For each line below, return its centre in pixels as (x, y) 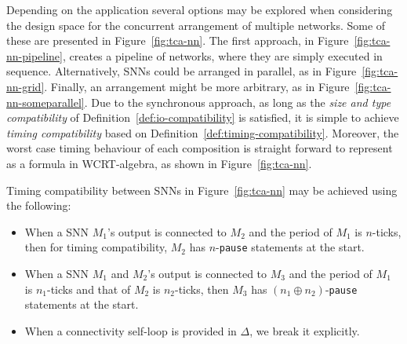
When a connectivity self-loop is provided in (131, 330)
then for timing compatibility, (96, 247)
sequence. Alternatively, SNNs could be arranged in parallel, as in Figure (182, 71)
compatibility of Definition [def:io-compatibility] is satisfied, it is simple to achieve (203, 117)
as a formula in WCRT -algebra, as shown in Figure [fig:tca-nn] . (159, 163)
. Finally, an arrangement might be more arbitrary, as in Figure (197, 86)
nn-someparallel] (45, 102)
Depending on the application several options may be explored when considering (200, 9)
